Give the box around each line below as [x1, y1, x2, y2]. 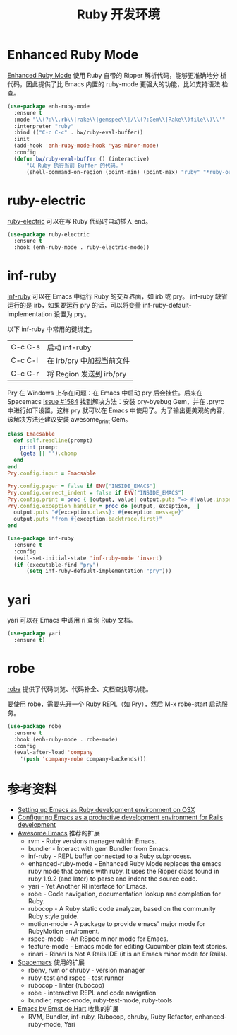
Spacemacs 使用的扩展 [17, 958, 85, 966]
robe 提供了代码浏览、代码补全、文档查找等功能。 [7, 684, 153, 693]
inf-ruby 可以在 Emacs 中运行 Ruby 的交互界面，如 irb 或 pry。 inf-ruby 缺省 [7, 292, 228, 301]
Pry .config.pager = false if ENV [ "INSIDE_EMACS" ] [7, 482, 157, 490]
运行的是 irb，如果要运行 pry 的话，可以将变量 [7, 301, 142, 310]
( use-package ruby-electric [7, 231, 90, 238]
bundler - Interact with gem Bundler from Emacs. [28, 845, 171, 853]
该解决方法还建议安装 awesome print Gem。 [7, 415, 132, 425]
